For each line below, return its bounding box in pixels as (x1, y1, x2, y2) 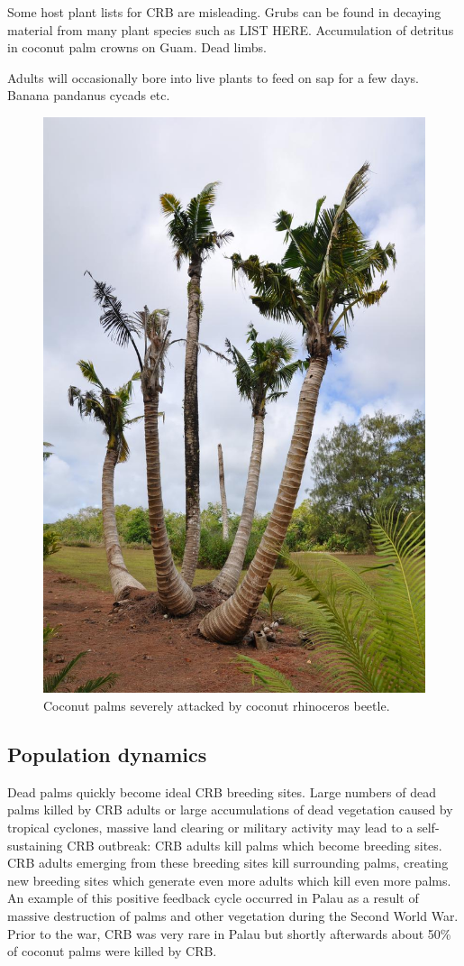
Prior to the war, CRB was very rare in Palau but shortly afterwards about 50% (7, 924, 451, 943)
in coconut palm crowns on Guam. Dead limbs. (7, 38, 267, 57)
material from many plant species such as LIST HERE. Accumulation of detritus (7, 20, 454, 39)
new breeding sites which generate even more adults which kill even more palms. (7, 870, 451, 889)
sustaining (7, 835, 63, 854)
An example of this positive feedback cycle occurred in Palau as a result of (7, 888, 419, 907)
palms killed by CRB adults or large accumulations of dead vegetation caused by (7, 800, 453, 819)
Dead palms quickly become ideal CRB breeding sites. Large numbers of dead (7, 782, 436, 801)
